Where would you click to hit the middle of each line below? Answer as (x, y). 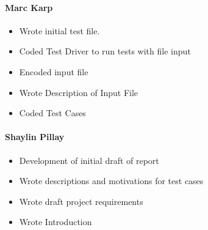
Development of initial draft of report (89, 160)
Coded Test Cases (52, 113)
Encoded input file (54, 71)
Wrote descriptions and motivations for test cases (111, 181)
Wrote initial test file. (59, 30)
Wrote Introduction (56, 222)
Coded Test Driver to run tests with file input (105, 51)
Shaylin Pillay (35, 137)
